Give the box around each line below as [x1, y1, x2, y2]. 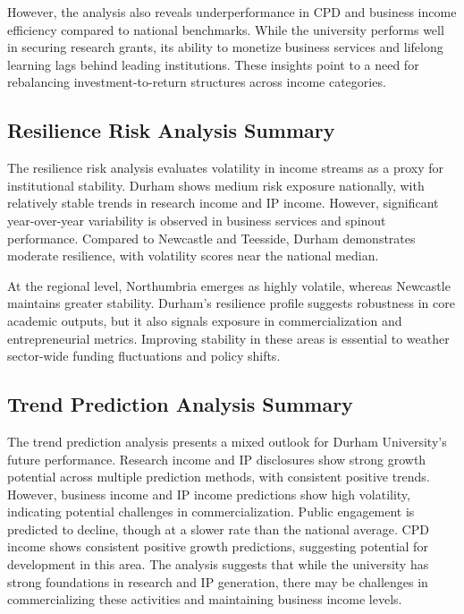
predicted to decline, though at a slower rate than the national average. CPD [7, 519, 429, 538]
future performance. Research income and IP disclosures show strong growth [7, 449, 426, 468]
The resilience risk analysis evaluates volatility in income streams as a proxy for [7, 158, 444, 177]
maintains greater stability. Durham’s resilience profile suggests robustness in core [7, 294, 455, 312]
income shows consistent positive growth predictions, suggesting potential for [7, 537, 428, 556]
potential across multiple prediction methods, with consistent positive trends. [7, 467, 430, 486]
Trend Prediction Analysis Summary [7, 390, 353, 418]
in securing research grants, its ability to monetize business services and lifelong [7, 38, 443, 56]
